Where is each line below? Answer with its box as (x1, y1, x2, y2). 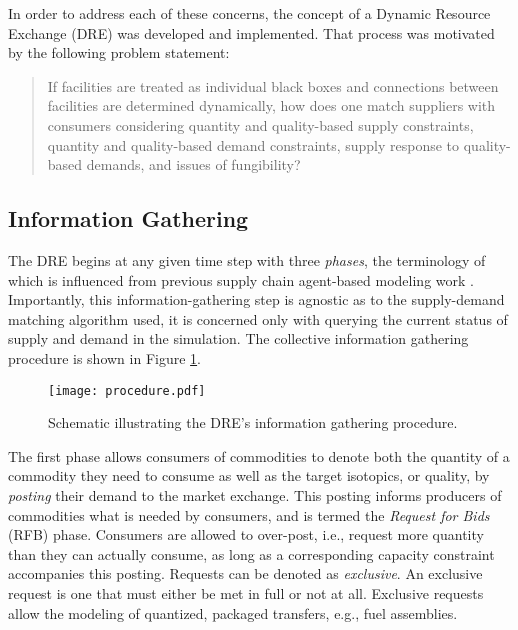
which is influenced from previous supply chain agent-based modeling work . (8, 269, 474, 290)
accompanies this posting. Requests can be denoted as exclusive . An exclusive (8, 563, 483, 584)
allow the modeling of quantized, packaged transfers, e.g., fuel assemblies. (8, 602, 458, 623)
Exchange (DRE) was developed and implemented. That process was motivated (8, 22, 495, 43)
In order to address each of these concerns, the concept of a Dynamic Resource (8, 3, 491, 23)
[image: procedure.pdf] (48, 383, 206, 398)
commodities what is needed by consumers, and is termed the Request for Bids (8, 504, 490, 525)
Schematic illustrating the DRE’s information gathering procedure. (48, 412, 458, 433)
